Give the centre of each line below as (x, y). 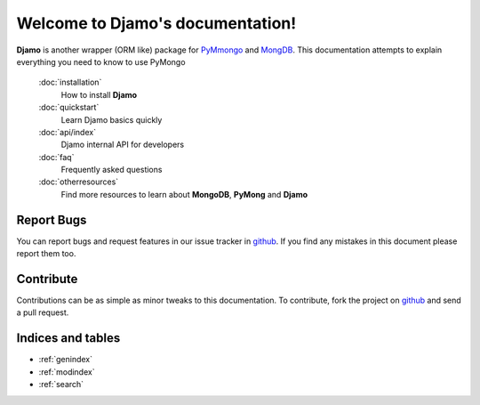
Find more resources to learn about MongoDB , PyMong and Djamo (184, 194)
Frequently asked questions (112, 170)
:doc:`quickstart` (69, 108)
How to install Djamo (99, 94)
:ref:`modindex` (67, 372)
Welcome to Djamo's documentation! (156, 23)
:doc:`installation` (70, 82)
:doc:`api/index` (68, 132)
